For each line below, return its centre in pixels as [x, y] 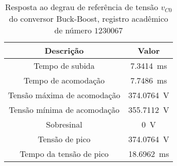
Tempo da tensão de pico [64, 154]
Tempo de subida [64, 66]
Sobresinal [64, 124]
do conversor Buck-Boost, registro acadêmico [88, 18]
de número [73, 30]
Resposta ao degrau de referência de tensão [81, 7]
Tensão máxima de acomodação [64, 95]
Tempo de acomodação [64, 80]
